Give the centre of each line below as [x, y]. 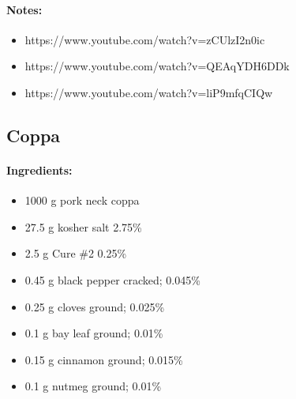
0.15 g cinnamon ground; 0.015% [104, 359]
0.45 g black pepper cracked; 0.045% [112, 279]
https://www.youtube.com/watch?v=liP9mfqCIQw [149, 92]
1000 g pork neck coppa [82, 200]
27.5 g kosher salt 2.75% [83, 226]
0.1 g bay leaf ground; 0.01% [94, 333]
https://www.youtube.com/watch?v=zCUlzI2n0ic [145, 39]
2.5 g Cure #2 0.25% [76, 253]
